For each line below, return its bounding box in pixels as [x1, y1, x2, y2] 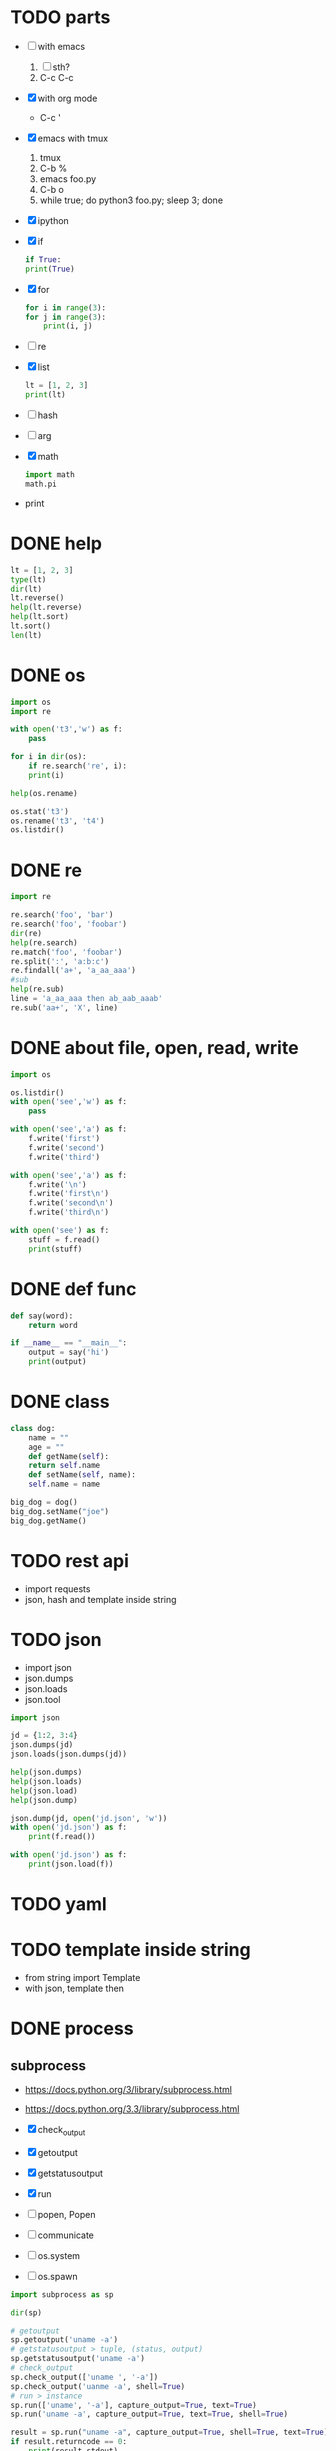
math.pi [24, 479, 57, 489]
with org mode [37, 92, 98, 104]
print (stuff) [28, 1244, 83, 1254]
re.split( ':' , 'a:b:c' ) [10, 956, 110, 966]
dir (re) [10, 928, 43, 938]
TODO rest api [10, 1549, 130, 1572]
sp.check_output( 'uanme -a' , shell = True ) [10, 2381, 186, 2391]
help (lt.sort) [10, 612, 70, 622]
